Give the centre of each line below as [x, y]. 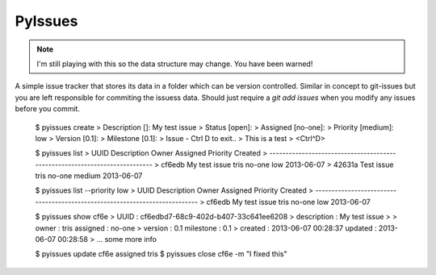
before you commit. [48, 109]
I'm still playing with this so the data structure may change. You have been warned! [175, 64]
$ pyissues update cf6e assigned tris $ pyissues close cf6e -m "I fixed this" [161, 254]
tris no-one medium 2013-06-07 [89, 176]
